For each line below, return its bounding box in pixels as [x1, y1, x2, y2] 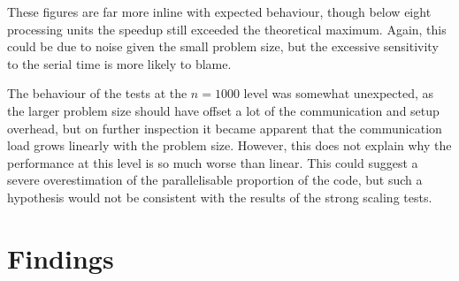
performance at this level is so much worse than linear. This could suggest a [7, 153, 418, 171]
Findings [7, 239, 114, 276]
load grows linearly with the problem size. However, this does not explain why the [7, 136, 452, 155]
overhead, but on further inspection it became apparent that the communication [7, 118, 442, 137]
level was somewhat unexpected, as [243, 84, 434, 103]
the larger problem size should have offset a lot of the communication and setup [7, 101, 440, 119]
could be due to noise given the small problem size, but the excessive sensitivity [7, 37, 439, 56]
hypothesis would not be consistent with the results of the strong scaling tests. [7, 187, 432, 206]
